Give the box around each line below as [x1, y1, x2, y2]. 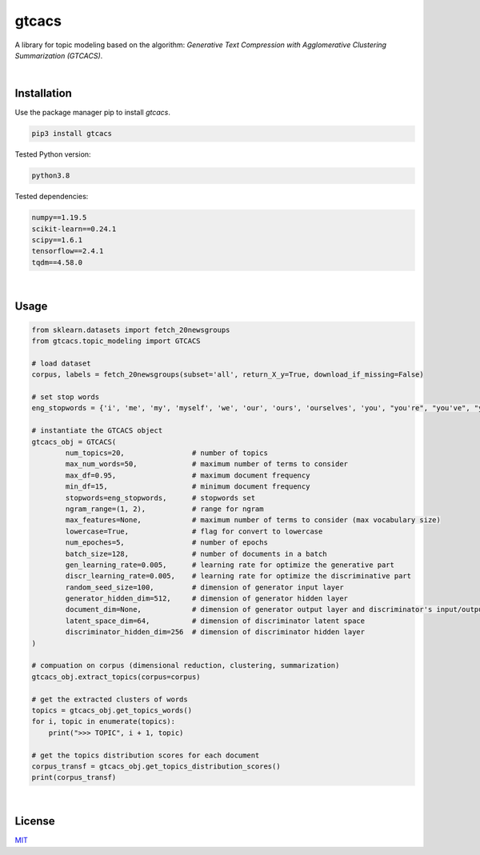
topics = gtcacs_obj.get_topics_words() [31, 705, 192, 715]
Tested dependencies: [14, 192, 89, 202]
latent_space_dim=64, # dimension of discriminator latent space [65, 616, 366, 625]
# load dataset [31, 358, 91, 368]
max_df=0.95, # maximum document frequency [65, 470, 310, 480]
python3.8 [31, 171, 70, 180]
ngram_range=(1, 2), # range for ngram [65, 504, 264, 513]
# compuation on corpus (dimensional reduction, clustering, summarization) [31, 661, 340, 670]
